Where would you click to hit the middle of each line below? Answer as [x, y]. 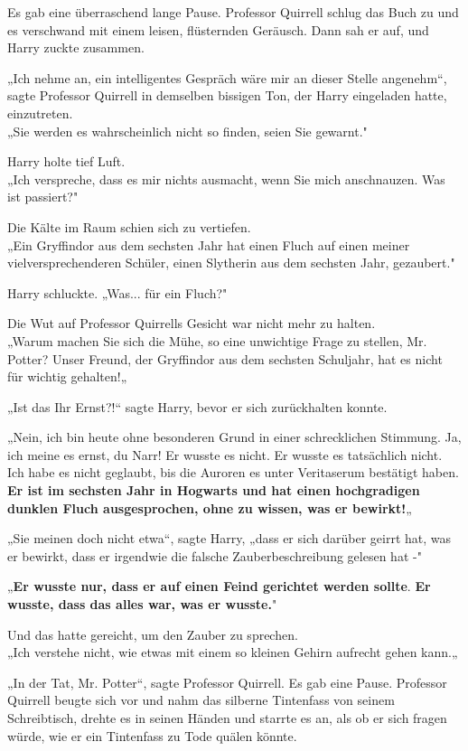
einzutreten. [40, 113]
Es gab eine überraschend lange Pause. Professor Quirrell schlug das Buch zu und [233, 12]
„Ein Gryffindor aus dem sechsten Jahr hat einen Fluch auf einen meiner [209, 244]
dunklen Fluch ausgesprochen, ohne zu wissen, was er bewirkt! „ [210, 507]
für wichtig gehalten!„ [67, 376]
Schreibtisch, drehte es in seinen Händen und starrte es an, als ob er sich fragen [227, 718]
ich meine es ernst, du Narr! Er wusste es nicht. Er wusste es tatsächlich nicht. [225, 454]
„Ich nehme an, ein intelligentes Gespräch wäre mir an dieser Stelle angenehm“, [227, 77]
